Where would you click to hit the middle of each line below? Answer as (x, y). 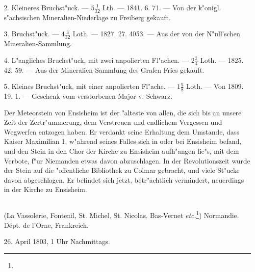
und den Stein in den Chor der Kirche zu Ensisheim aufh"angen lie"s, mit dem (122, 151)
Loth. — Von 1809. (215, 86)
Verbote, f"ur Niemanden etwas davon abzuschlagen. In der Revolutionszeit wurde (127, 160)
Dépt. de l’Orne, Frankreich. (46, 225)
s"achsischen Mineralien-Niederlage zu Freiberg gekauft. (87, 17)
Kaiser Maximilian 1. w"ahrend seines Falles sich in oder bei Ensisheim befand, (123, 141)
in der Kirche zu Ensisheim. (46, 189)
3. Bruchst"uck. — (32, 34)
